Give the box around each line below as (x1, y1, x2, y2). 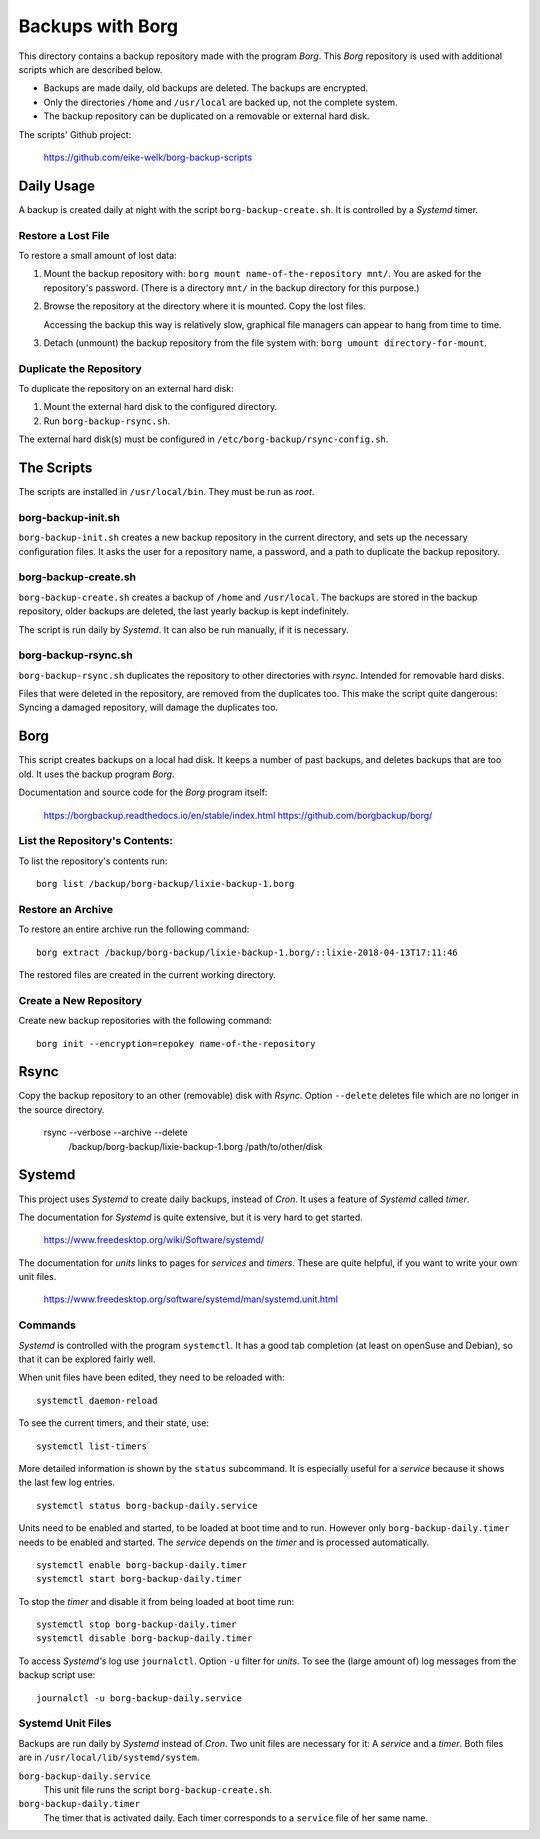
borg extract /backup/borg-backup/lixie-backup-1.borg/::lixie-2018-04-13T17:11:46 (36, 946, 459, 958)
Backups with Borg (18, 15, 179, 37)
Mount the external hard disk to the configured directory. (43, 401, 278, 413)
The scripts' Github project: (18, 128, 132, 140)
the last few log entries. (18, 1476, 115, 1489)
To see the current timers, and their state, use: (18, 1417, 210, 1429)
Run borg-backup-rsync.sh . (43, 415, 171, 427)
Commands (18, 1318, 77, 1332)
